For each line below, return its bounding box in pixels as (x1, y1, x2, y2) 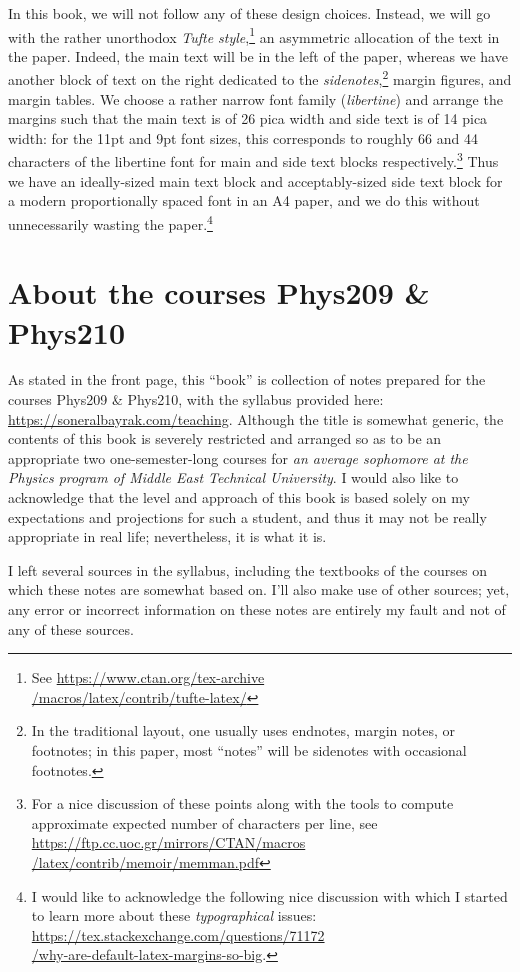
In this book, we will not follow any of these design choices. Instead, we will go (8, 3, 491, 23)
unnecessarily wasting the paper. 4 (8, 210, 213, 234)
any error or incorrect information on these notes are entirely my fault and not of (8, 599, 506, 619)
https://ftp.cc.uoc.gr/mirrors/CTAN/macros (31, 832, 306, 853)
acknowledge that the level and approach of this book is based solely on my (8, 487, 470, 508)
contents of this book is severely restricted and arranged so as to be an (8, 428, 442, 449)
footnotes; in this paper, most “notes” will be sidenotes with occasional (31, 739, 467, 760)
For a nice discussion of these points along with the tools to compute (31, 793, 454, 814)
